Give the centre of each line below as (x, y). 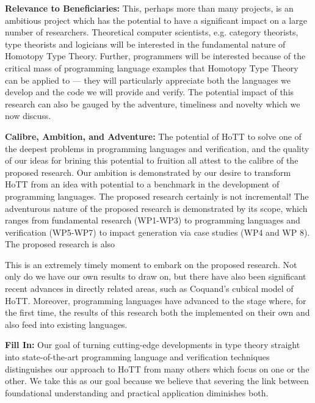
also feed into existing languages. (66, 324)
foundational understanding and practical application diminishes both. (137, 392)
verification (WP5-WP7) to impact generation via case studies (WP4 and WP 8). (157, 232)
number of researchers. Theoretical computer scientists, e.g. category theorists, (152, 32)
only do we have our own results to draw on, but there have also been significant (156, 276)
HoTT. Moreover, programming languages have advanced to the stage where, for (156, 300)
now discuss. (28, 116)
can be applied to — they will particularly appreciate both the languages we (148, 80)
